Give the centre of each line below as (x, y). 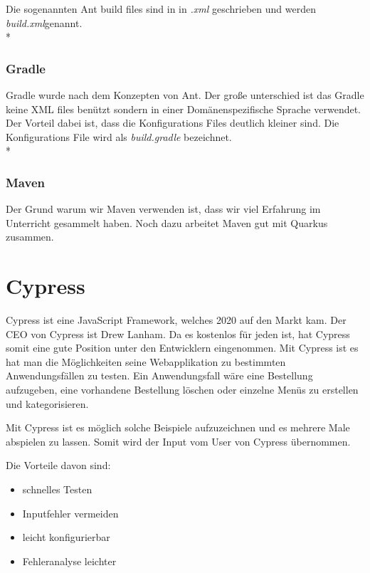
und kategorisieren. (47, 403)
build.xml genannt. (44, 22)
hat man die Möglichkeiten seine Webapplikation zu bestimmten (146, 361)
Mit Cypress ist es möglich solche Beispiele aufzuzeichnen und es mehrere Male (178, 427)
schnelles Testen (57, 489)
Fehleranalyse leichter (69, 561)
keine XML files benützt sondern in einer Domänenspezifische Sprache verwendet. (183, 109)
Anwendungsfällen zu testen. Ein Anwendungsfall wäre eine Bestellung (159, 375)
